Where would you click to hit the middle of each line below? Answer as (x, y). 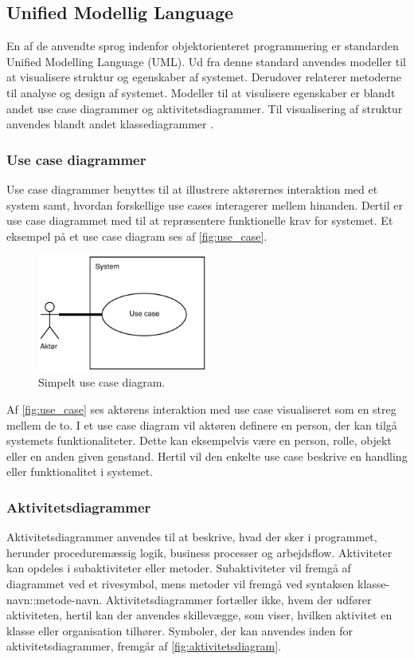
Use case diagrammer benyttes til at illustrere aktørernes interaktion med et (192, 189)
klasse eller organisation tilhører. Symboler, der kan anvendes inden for (180, 630)
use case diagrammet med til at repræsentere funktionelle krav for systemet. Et (200, 220)
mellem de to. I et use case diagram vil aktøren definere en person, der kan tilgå (202, 424)
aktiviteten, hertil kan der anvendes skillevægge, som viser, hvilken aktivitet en (199, 615)
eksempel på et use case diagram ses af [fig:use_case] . (137, 236)
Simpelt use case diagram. (102, 382)
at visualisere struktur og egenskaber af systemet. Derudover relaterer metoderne (204, 77)
